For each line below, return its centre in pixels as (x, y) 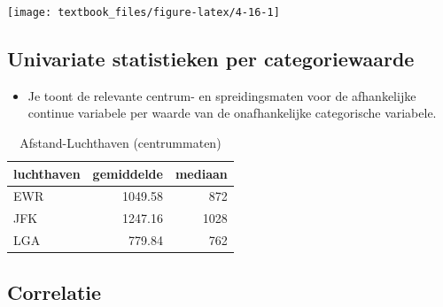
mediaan (201, 173)
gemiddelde (128, 173)
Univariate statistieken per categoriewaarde (211, 59)
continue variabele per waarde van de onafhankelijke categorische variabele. (232, 113)
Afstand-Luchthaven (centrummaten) (120, 143)
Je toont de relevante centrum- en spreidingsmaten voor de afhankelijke (222, 95)
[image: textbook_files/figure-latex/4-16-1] (144, 12)
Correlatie (54, 292)
